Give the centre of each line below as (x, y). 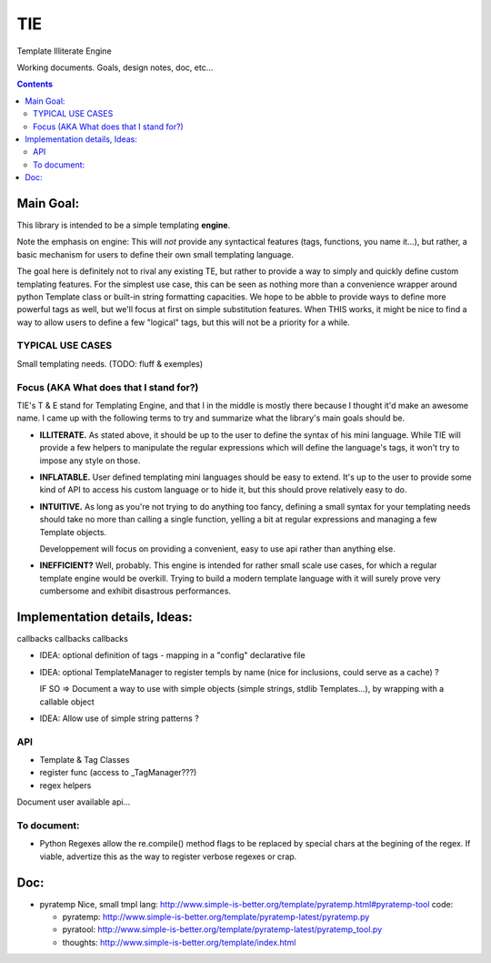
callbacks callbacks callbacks (73, 638)
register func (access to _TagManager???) (118, 773)
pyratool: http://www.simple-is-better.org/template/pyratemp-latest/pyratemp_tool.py (222, 929)
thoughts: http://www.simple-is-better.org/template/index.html (179, 942)
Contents (35, 84)
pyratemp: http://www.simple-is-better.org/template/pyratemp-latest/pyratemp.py (216, 917)
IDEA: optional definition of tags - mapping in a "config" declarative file (172, 655)
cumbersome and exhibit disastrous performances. (135, 591)
